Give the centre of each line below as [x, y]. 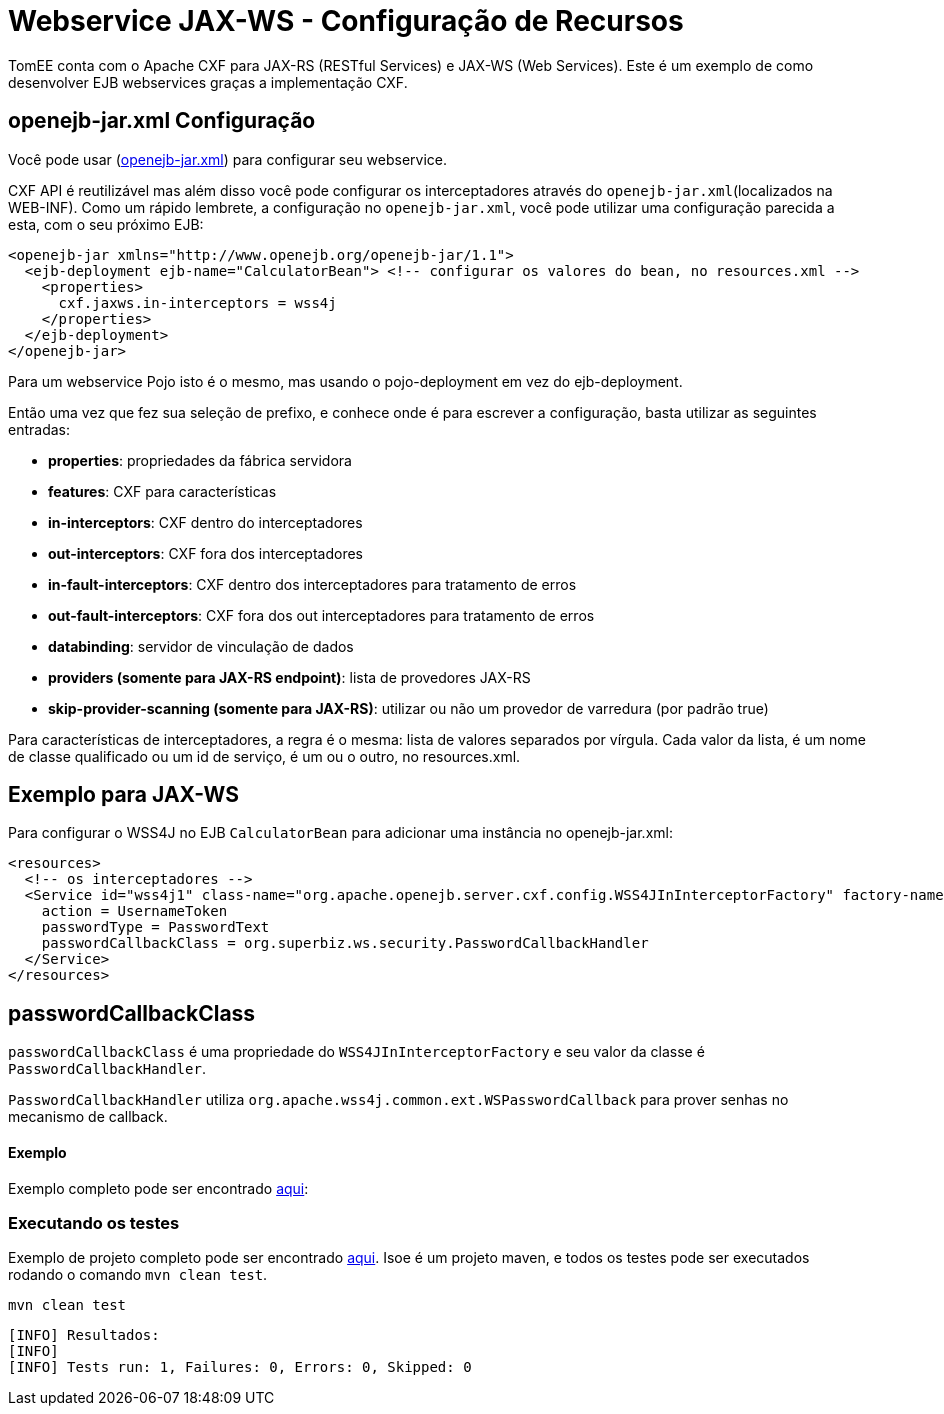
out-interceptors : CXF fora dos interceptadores [205, 553]
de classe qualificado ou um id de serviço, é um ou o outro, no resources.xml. [264, 756]
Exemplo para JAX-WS [123, 795]
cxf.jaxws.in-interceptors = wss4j [197, 302]
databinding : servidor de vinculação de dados [201, 646]
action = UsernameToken [134, 911]
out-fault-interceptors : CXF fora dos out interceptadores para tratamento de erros [321, 615]
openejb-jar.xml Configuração [162, 121]
